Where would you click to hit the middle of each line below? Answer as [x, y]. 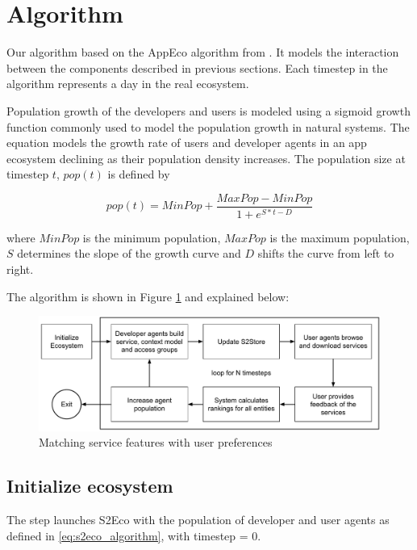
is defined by [139, 174]
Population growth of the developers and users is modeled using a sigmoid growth [208, 110]
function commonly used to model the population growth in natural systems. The [208, 126]
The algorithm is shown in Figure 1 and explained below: [148, 296]
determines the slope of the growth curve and [129, 253]
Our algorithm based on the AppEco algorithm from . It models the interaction [203, 52]
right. [20, 269]
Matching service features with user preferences [156, 442]
